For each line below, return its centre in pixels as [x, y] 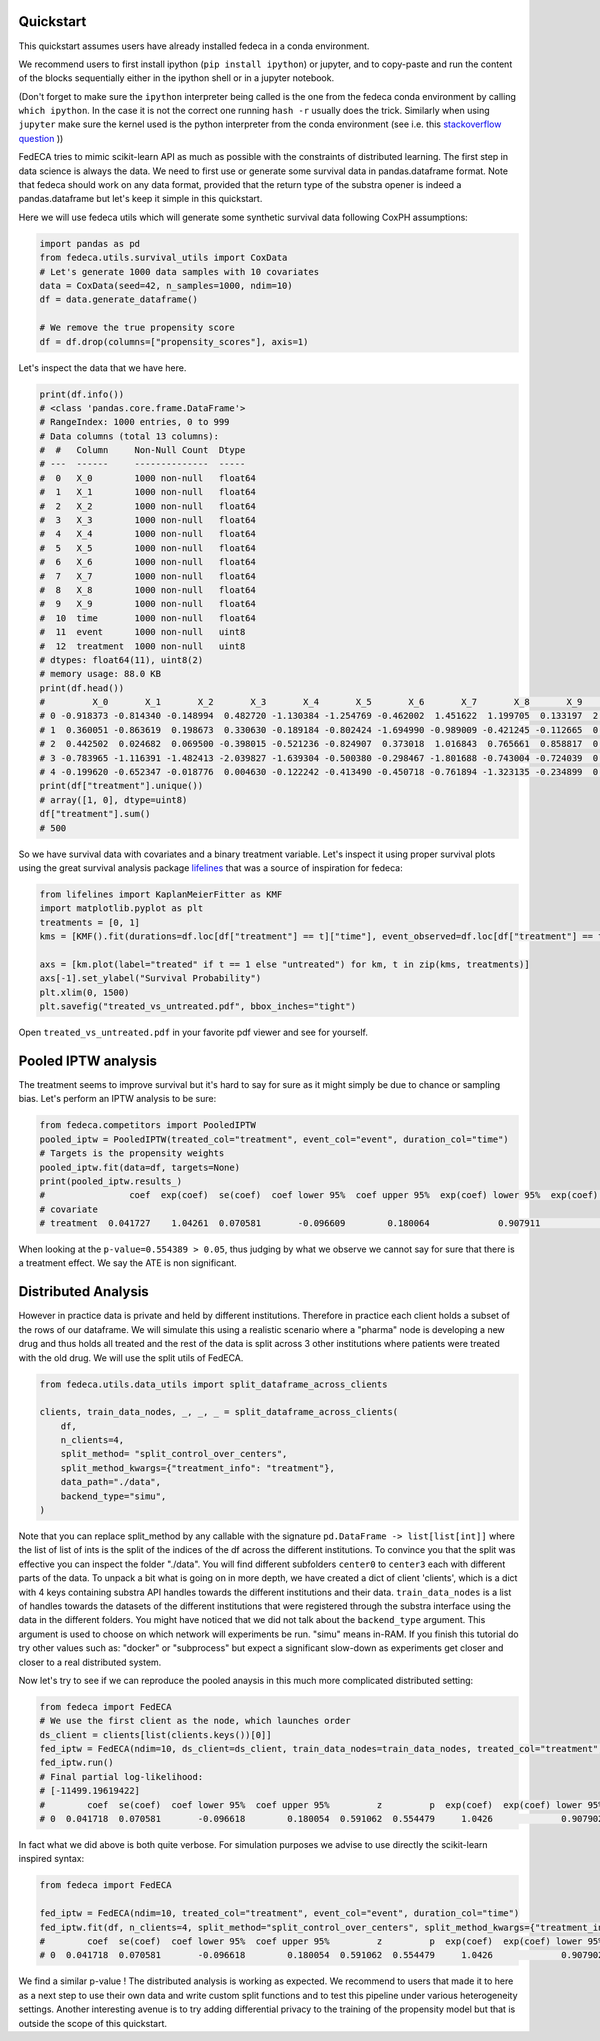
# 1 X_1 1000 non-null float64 [148, 492]
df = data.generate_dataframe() [119, 299]
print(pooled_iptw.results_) [111, 1181]
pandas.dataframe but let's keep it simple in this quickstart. [140, 199]
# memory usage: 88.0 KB [100, 674]
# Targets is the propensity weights [132, 1153]
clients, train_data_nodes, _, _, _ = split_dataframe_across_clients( [219, 1412]
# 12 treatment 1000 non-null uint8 [142, 646]
